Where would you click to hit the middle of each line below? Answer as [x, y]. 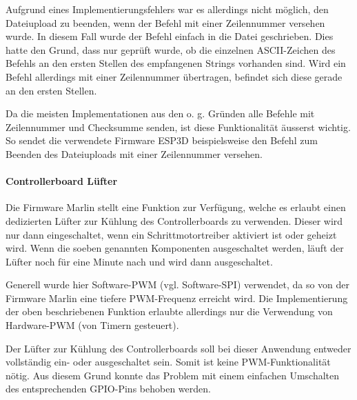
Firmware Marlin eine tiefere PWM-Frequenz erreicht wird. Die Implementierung [177, 298]
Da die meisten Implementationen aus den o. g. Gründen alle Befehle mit [160, 113]
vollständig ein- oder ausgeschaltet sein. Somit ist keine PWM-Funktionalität [168, 362]
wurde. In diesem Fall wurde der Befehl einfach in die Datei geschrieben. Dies [170, 36]
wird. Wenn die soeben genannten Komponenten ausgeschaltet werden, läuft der [175, 248]
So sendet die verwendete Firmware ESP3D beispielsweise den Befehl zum [162, 140]
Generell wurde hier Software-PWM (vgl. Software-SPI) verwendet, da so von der [178, 284]
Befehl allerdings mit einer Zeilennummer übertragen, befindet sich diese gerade [174, 76]
